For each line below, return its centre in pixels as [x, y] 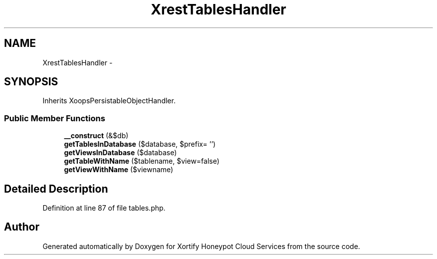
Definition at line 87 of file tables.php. [104, 208]
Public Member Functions [55, 118]
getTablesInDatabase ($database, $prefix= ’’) [140, 144]
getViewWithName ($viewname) [119, 170]
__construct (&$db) [96, 136]
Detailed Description [56, 189]
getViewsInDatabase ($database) [120, 153]
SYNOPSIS [31, 82]
